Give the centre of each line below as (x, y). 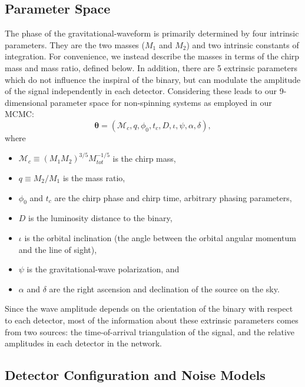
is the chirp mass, (144, 158)
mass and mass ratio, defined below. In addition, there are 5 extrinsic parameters (151, 67)
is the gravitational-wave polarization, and (103, 269)
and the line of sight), (58, 249)
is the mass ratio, (94, 177)
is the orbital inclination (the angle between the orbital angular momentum (160, 237)
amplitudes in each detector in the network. (83, 343)
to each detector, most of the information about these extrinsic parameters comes (152, 320)
